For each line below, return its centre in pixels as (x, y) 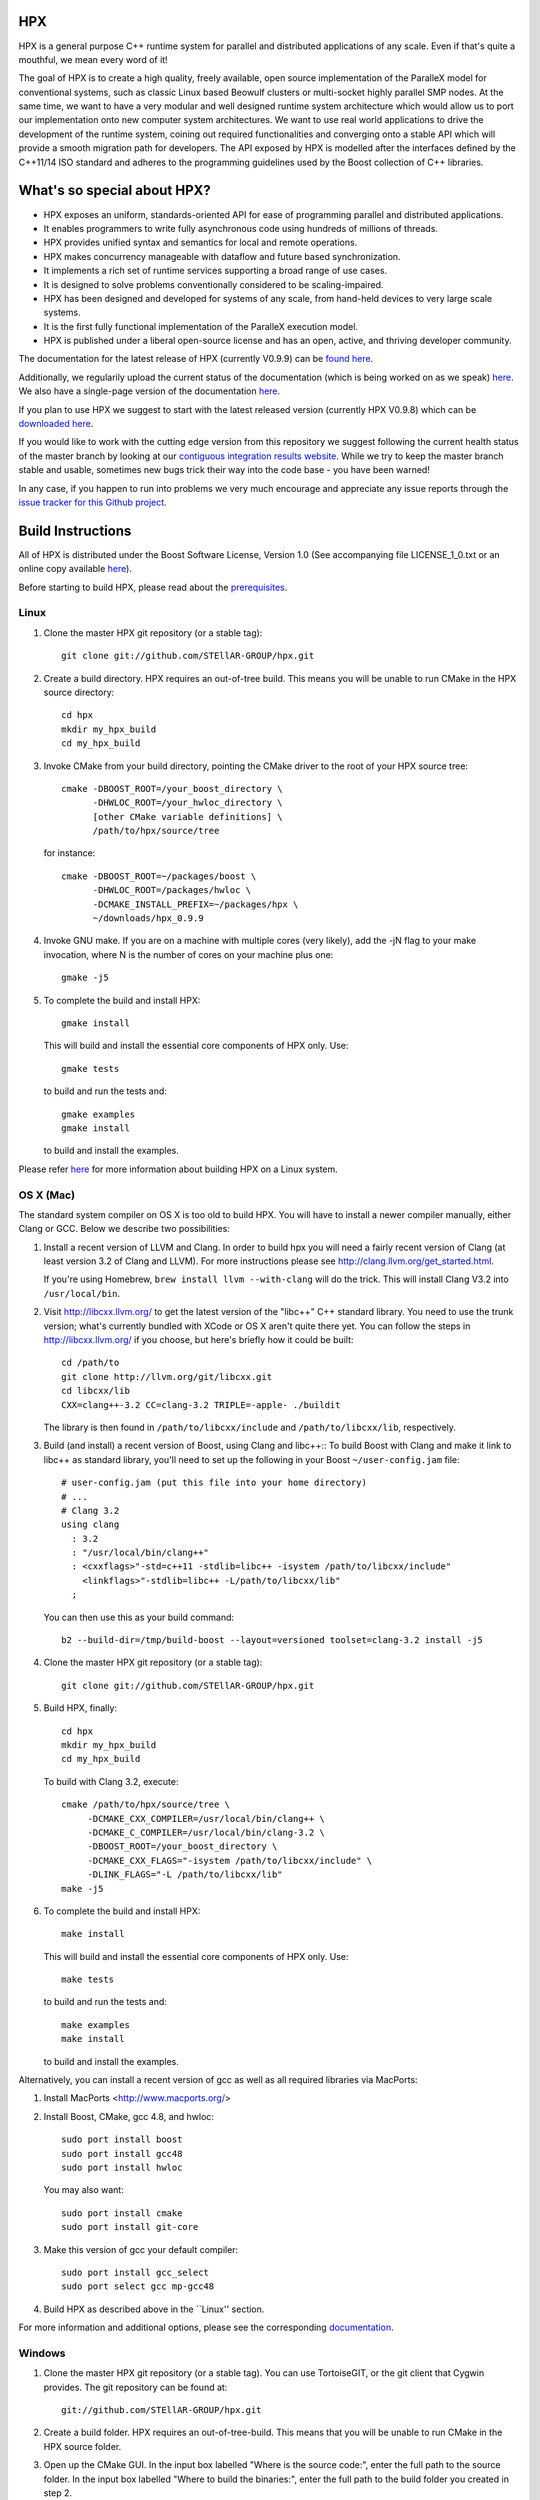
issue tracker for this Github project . (92, 502)
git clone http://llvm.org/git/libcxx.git (167, 1376)
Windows (42, 2353)
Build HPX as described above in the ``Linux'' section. (154, 2309)
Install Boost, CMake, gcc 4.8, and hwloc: (129, 2116)
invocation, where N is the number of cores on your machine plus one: (188, 954)
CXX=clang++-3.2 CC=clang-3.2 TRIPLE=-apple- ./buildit (201, 1404)
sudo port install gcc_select (135, 2272)
